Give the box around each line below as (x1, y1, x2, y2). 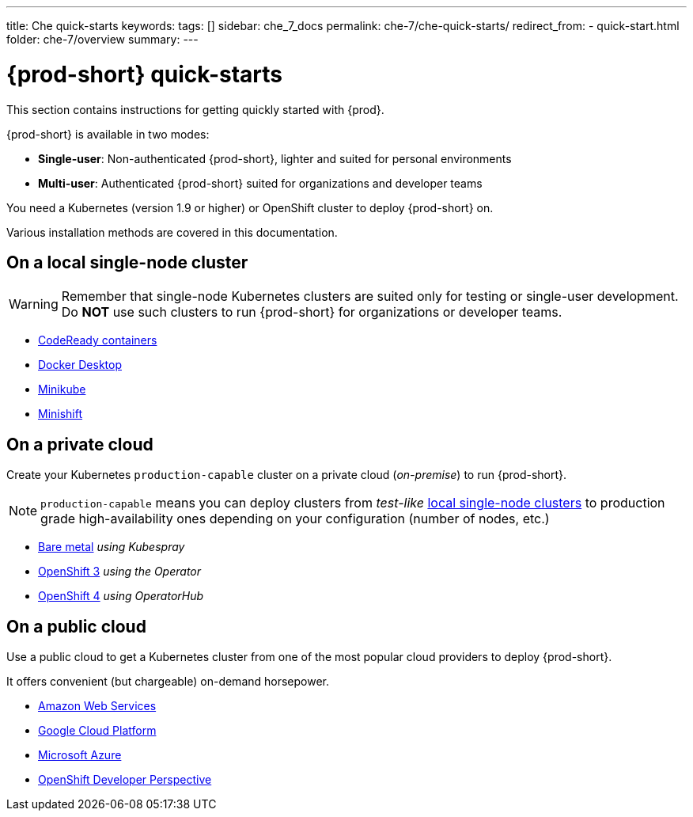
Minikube (38, 382, 86, 397)
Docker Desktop (38, 358, 122, 372)
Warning (9, 296, 59, 313)
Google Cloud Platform (38, 724, 157, 738)
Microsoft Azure (38, 748, 122, 762)
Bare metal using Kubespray (38, 540, 185, 554)
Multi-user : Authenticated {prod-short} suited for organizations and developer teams (38, 176, 483, 190)
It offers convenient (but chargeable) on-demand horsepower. (6, 674, 330, 689)
